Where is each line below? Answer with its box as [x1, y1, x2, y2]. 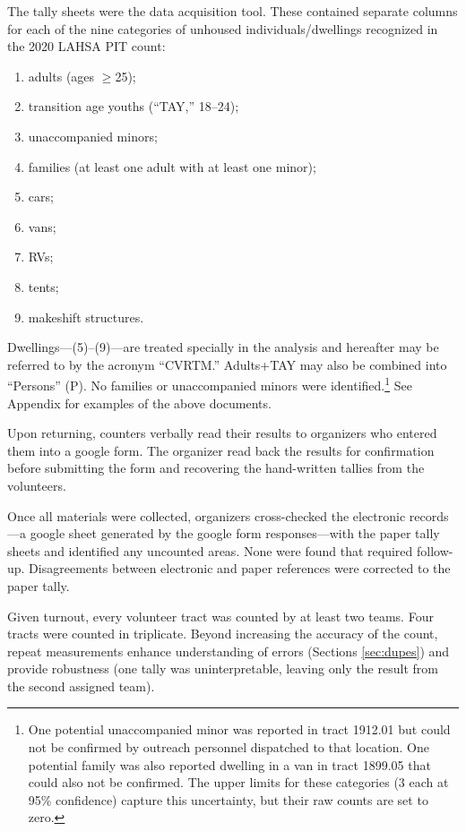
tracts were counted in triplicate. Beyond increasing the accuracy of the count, [7, 624, 438, 643]
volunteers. [7, 475, 66, 494]
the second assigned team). [7, 676, 155, 695]
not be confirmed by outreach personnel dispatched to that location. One [28, 738, 429, 757]
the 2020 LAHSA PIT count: [7, 37, 166, 56]
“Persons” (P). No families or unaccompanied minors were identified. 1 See [7, 373, 412, 394]
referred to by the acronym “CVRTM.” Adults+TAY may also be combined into [7, 355, 447, 373]
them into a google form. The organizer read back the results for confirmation [7, 441, 435, 459]
